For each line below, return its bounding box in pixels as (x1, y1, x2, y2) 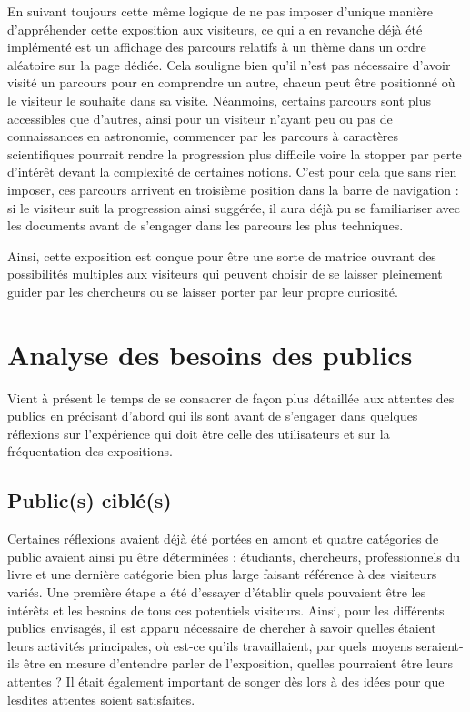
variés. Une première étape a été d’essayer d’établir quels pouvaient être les (7, 582, 426, 601)
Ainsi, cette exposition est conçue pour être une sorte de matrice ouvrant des (7, 246, 436, 265)
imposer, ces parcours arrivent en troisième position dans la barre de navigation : (7, 179, 459, 198)
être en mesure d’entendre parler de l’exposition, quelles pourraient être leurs (23, 654, 453, 673)
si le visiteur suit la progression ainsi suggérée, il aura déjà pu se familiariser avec (7, 198, 460, 217)
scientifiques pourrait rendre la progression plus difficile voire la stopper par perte (7, 144, 462, 163)
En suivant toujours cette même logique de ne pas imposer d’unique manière (7, 2, 434, 20)
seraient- (415, 636, 464, 655)
